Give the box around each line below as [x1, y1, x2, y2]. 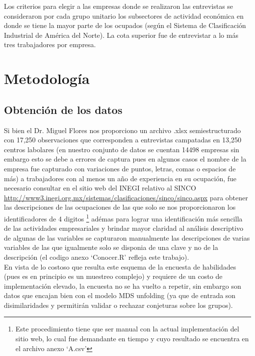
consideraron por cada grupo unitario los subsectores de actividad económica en [4, 10, 244, 21]
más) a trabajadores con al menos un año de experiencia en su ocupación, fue [4, 173, 237, 183]
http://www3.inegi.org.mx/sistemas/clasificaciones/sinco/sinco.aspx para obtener [4, 192, 248, 202]
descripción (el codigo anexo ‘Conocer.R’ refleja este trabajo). [4, 251, 189, 262]
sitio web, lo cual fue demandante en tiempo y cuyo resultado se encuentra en [15, 333, 249, 344]
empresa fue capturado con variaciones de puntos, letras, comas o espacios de [4, 163, 236, 173]
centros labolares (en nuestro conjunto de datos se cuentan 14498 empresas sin [4, 144, 239, 154]
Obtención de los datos [4, 102, 123, 117]
